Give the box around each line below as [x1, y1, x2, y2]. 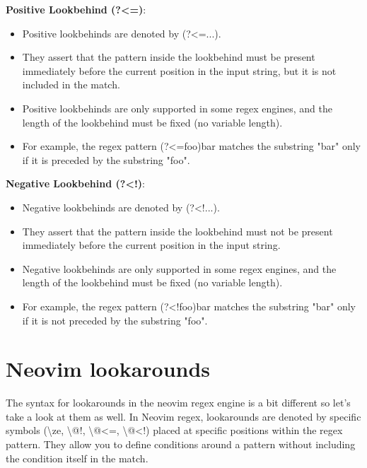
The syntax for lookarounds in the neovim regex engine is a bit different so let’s [6, 395, 351, 410]
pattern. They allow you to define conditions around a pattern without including [6, 437, 356, 451]
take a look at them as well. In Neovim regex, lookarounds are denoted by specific [6, 409, 361, 423]
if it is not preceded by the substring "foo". [22, 312, 208, 327]
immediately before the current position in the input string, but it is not [22, 63, 337, 78]
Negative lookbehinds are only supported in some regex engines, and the [22, 261, 337, 276]
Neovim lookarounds [6, 354, 211, 383]
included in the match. [22, 77, 120, 92]
